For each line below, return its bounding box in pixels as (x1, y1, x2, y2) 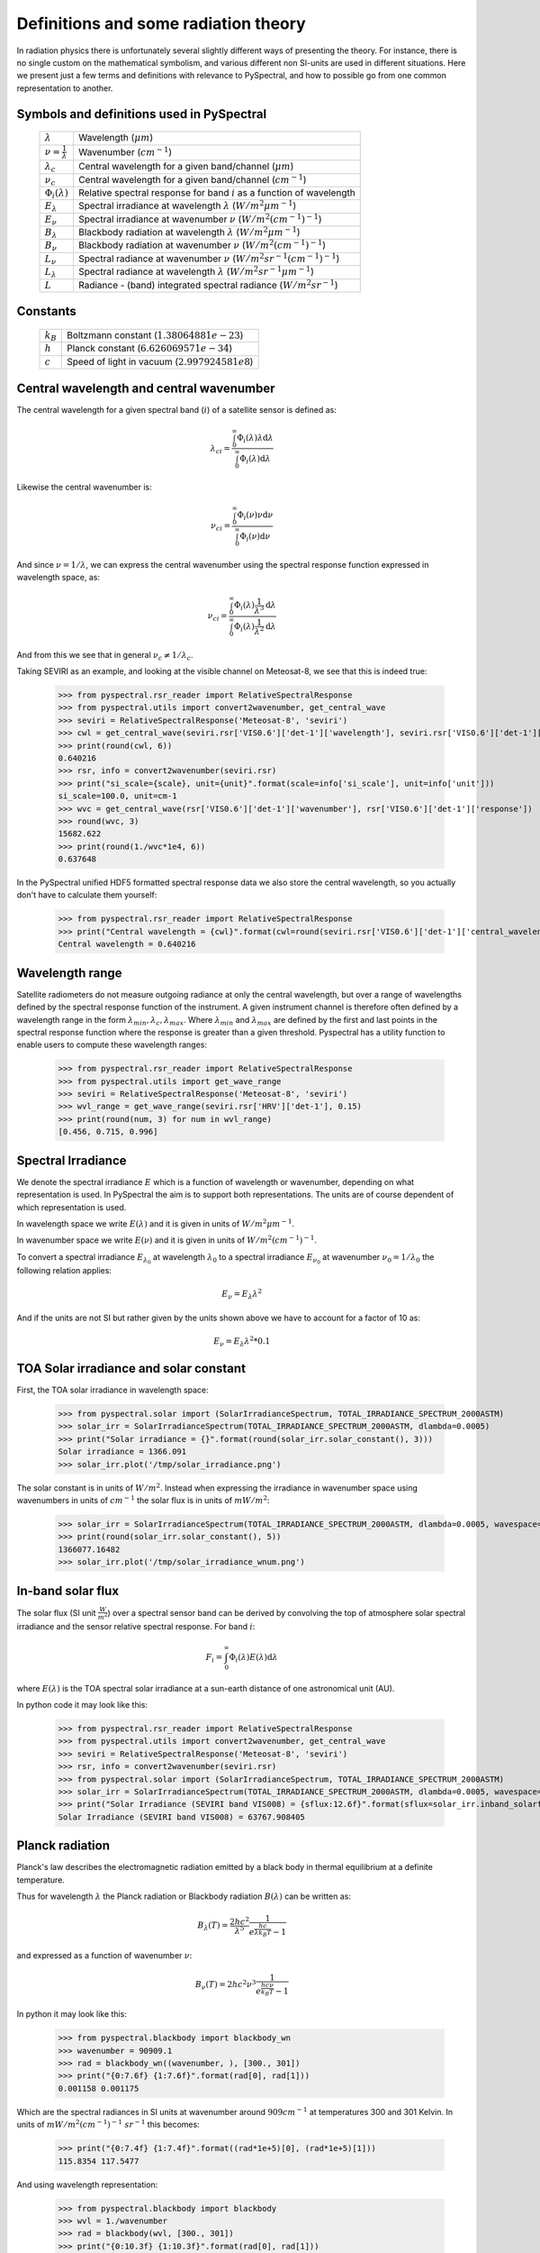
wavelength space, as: (16, 572, 101, 583)
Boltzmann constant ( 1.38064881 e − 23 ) (66, 329, 244, 342)
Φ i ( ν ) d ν (239, 531, 271, 543)
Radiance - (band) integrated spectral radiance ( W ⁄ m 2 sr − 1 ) (77, 278, 338, 291)
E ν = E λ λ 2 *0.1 (212, 1335, 271, 1348)
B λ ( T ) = (197, 1920, 229, 1933)
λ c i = (210, 442, 231, 455)
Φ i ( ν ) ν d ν (237, 510, 274, 523)
